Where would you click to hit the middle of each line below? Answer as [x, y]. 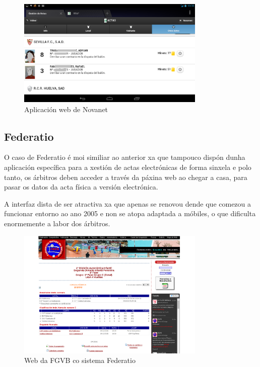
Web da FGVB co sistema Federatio [80, 360]
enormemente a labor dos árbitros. [57, 223]
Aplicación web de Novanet [66, 109]
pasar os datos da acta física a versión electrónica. [81, 187]
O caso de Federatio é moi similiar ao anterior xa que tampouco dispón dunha [125, 157]
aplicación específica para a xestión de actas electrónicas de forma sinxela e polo [128, 167]
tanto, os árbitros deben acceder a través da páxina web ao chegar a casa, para [126, 177]
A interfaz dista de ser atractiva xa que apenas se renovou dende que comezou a [128, 203]
